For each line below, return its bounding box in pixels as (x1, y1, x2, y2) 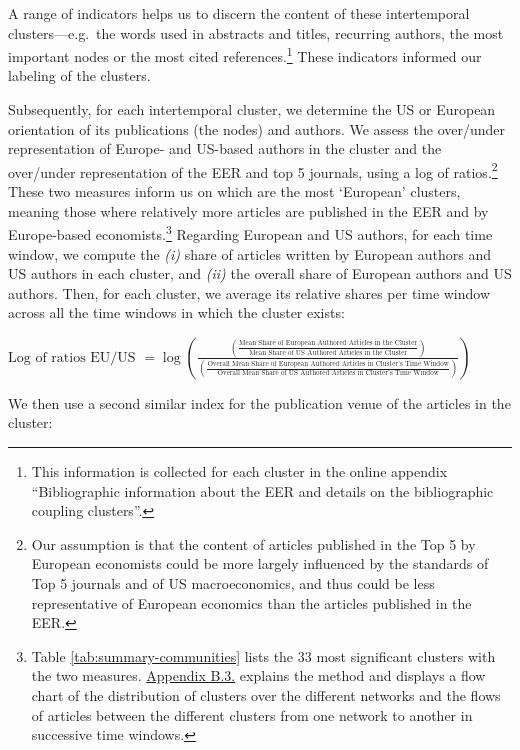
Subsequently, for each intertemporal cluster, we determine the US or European (8, 99, 496, 120)
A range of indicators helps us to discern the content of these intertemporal (8, 3, 470, 23)
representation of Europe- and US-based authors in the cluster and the (8, 138, 442, 159)
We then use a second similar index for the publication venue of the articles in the (8, 392, 511, 413)
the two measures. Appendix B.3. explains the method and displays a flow (31, 665, 486, 686)
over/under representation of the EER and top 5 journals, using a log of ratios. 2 (8, 158, 498, 182)
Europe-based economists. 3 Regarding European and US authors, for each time (8, 221, 493, 244)
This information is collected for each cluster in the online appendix (31, 461, 448, 482)
